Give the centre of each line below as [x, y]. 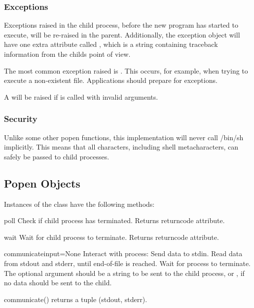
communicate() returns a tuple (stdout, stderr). [76, 299]
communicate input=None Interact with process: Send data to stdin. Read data [123, 253]
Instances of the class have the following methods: [79, 204]
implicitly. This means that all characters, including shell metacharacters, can [121, 147]
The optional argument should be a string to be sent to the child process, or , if [124, 273]
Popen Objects [42, 183]
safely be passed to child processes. [57, 156]
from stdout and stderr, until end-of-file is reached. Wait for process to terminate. [127, 263]
